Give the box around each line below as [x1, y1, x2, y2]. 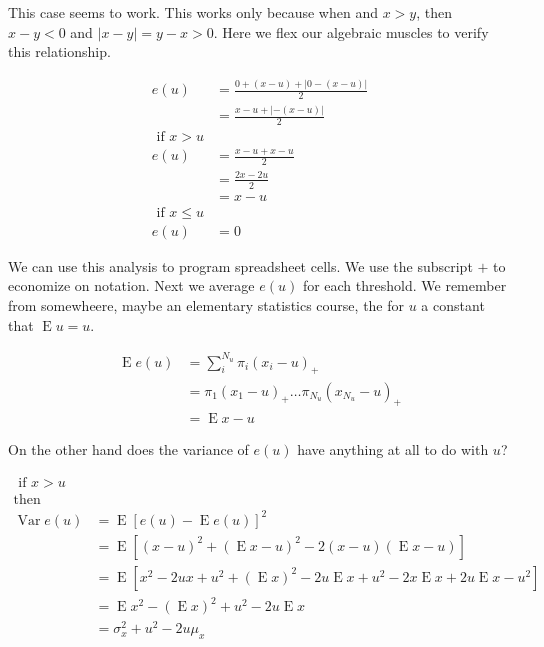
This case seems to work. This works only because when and [8, 2, 378, 22]
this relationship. [8, 41, 111, 62]
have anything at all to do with [297, 439, 489, 460]
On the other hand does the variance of [8, 439, 249, 460]
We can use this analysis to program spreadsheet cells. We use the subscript [8, 255, 473, 276]
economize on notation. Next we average [8, 275, 255, 296]
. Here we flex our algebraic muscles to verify [213, 21, 489, 42]
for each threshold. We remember [302, 275, 507, 296]
